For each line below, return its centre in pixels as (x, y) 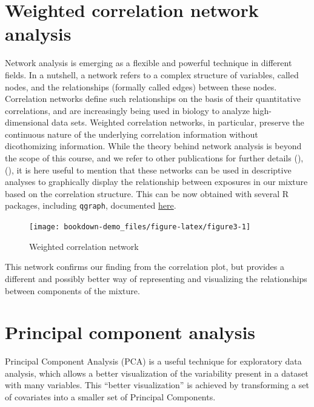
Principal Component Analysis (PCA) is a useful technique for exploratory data (153, 361)
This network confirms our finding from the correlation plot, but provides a (145, 267)
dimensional (27, 122)
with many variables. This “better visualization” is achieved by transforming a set (157, 385)
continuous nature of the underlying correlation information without (132, 134)
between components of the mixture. (72, 290)
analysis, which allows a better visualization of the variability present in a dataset (157, 373)
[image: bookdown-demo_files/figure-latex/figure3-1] (140, 227)
